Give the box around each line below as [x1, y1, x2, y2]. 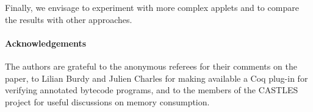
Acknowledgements [5, 36, 87, 49]
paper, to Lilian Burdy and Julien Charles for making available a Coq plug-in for [5, 71, 308, 84]
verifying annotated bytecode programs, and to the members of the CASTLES [5, 84, 298, 96]
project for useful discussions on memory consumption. [5, 95, 210, 108]
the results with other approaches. [5, 13, 132, 25]
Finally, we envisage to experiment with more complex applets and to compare [5, 1, 299, 13]
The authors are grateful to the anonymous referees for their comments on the [5, 59, 297, 72]
